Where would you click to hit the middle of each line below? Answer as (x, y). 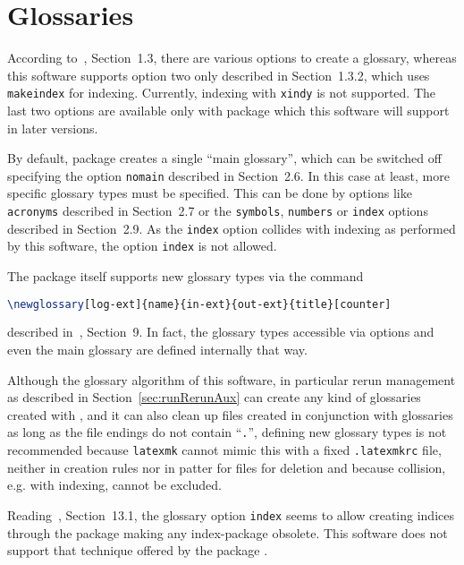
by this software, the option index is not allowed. (142, 246)
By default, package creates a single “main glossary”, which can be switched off (224, 158)
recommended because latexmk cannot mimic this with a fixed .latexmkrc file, (224, 450)
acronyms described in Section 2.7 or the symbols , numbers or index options (218, 210)
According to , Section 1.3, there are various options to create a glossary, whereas (232, 58)
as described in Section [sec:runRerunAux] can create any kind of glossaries (214, 397)
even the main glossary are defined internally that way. (157, 350)
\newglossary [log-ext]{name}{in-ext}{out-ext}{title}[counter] (199, 304)
